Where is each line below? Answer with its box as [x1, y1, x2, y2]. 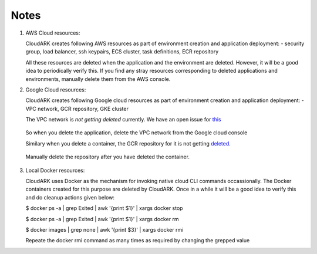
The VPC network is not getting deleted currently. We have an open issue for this [25, 116, 221, 123]
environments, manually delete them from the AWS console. [25, 75, 171, 82]
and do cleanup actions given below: [25, 194, 114, 201]
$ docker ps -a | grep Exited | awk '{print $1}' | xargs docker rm [25, 215, 179, 222]
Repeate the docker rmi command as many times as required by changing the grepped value [25, 237, 250, 244]
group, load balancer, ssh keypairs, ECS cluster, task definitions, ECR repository [25, 48, 219, 55]
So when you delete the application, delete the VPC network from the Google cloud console [25, 129, 248, 136]
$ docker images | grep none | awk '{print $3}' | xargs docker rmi [25, 226, 184, 233]
